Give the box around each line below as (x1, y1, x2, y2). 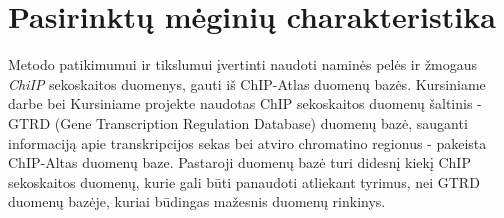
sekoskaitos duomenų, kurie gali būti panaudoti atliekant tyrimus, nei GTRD (8, 171, 480, 192)
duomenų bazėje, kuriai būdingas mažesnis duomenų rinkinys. (8, 191, 386, 212)
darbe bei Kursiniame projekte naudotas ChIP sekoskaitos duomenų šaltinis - (8, 93, 482, 114)
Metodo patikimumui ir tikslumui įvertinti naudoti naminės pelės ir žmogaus (8, 54, 478, 75)
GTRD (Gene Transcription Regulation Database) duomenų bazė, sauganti (8, 112, 468, 133)
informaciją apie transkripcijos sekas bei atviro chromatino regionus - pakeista (8, 132, 487, 153)
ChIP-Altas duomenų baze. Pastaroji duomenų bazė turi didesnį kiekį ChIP (8, 152, 471, 173)
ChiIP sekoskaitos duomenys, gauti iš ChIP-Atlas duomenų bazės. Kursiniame (8, 73, 486, 94)
